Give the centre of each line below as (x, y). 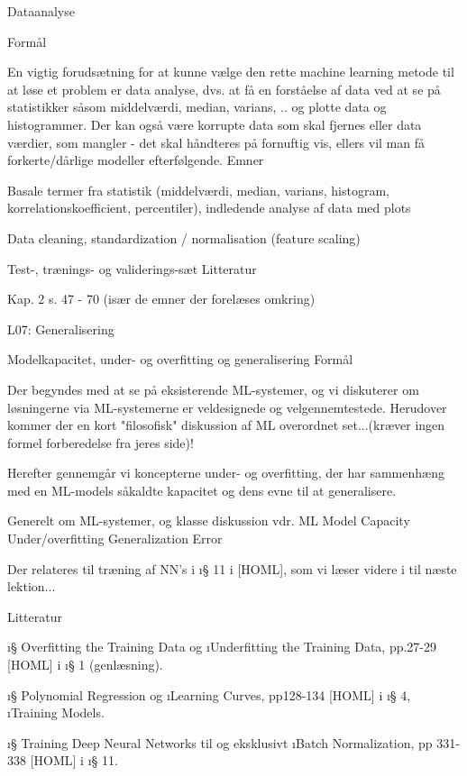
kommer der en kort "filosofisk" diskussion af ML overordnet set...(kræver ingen (226, 425)
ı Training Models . (56, 712)
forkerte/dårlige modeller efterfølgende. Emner (136, 160)
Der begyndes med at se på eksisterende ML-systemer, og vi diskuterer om (213, 389)
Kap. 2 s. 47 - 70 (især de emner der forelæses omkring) (161, 299)
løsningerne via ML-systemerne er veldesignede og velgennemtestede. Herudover (227, 407)
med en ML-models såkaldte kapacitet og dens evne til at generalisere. (202, 490)
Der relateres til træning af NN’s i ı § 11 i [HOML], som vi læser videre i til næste (232, 568)
